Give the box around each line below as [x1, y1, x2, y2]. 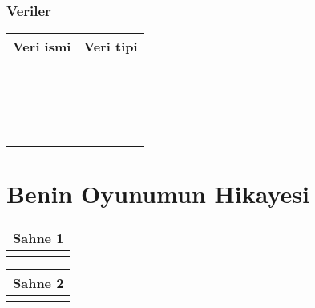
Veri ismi [13, 37, 71, 56]
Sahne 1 [13, 229, 64, 248]
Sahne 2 [13, 274, 64, 293]
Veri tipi [83, 37, 138, 56]
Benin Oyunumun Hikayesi [6, 177, 309, 210]
